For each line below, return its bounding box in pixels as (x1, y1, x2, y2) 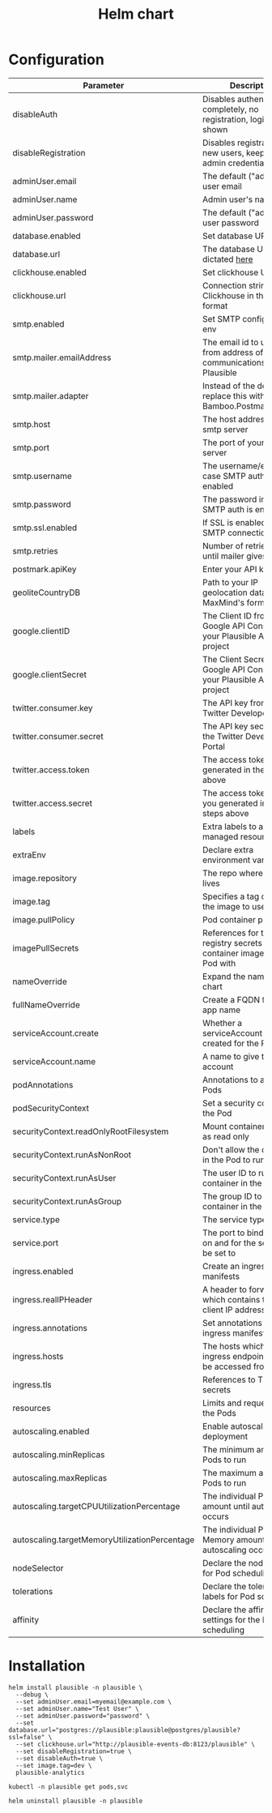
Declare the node (202, 1557, 269, 1568)
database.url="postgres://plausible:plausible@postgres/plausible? (8, 1725, 241, 1734)
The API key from (202, 697, 269, 708)
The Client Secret (202, 653, 269, 665)
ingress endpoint (202, 1350, 267, 1362)
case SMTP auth (202, 470, 266, 481)
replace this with (202, 390, 266, 401)
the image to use (202, 900, 266, 912)
